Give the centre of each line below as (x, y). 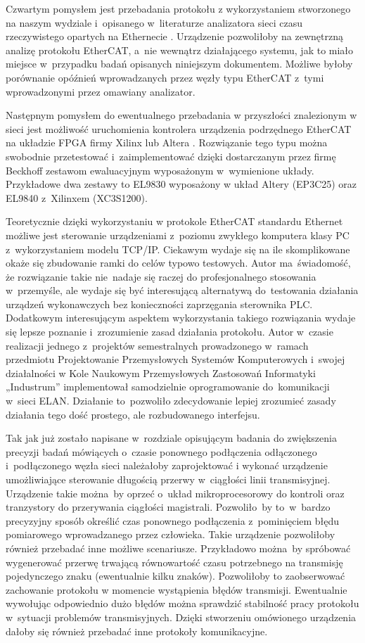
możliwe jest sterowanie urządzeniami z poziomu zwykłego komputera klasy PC (178, 235)
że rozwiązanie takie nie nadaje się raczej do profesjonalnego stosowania (161, 276)
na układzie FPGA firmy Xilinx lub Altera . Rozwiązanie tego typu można (167, 142)
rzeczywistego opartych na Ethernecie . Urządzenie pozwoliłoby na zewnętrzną (174, 36)
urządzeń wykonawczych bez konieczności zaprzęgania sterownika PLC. (159, 304)
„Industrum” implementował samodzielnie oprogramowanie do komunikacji (168, 387)
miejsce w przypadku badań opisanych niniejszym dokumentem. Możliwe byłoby (179, 64)
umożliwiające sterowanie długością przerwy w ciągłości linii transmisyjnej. (168, 479)
